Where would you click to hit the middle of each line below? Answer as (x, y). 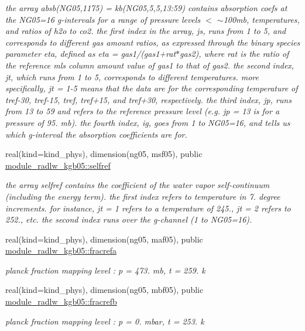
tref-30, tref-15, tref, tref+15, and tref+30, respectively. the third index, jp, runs (148, 99)
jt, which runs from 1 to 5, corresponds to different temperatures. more (132, 76)
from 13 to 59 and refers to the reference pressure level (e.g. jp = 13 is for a (143, 111)
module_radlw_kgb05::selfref (58, 165)
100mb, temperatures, (261, 19)
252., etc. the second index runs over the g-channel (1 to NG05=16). (129, 219)
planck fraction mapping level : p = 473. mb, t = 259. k (105, 270)
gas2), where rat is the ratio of (234, 54)
